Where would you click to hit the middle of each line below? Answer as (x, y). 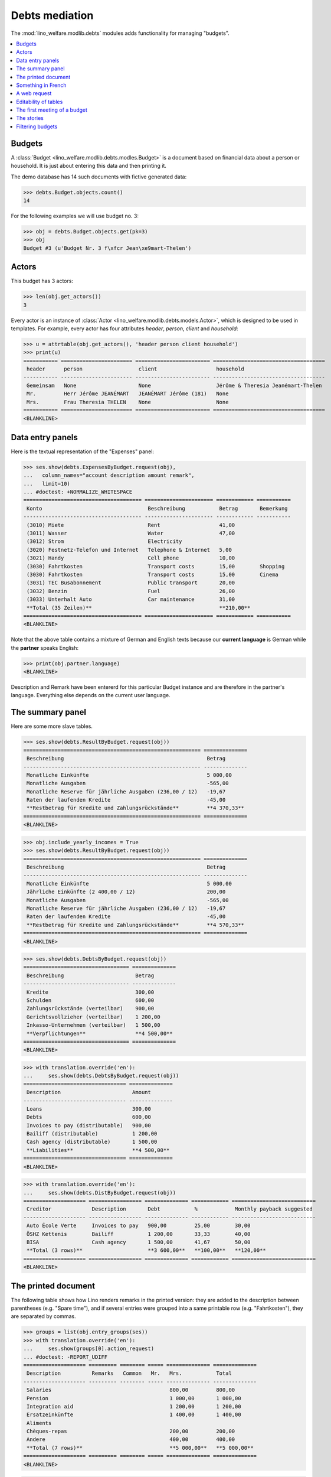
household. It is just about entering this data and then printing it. (89, 166)
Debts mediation (52, 15)
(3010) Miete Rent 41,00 (131, 525)
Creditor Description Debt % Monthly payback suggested (170, 1209)
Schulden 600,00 (91, 1001)
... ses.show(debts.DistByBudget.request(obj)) (100, 1193)
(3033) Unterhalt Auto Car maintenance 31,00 (131, 599)
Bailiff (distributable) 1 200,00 (92, 1134)
